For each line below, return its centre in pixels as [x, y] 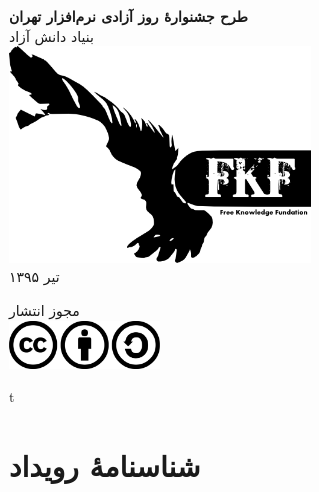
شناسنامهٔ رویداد [105, 464]
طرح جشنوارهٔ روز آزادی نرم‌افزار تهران [128, 16]
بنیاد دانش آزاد [51, 35]
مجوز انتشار [44, 310]
